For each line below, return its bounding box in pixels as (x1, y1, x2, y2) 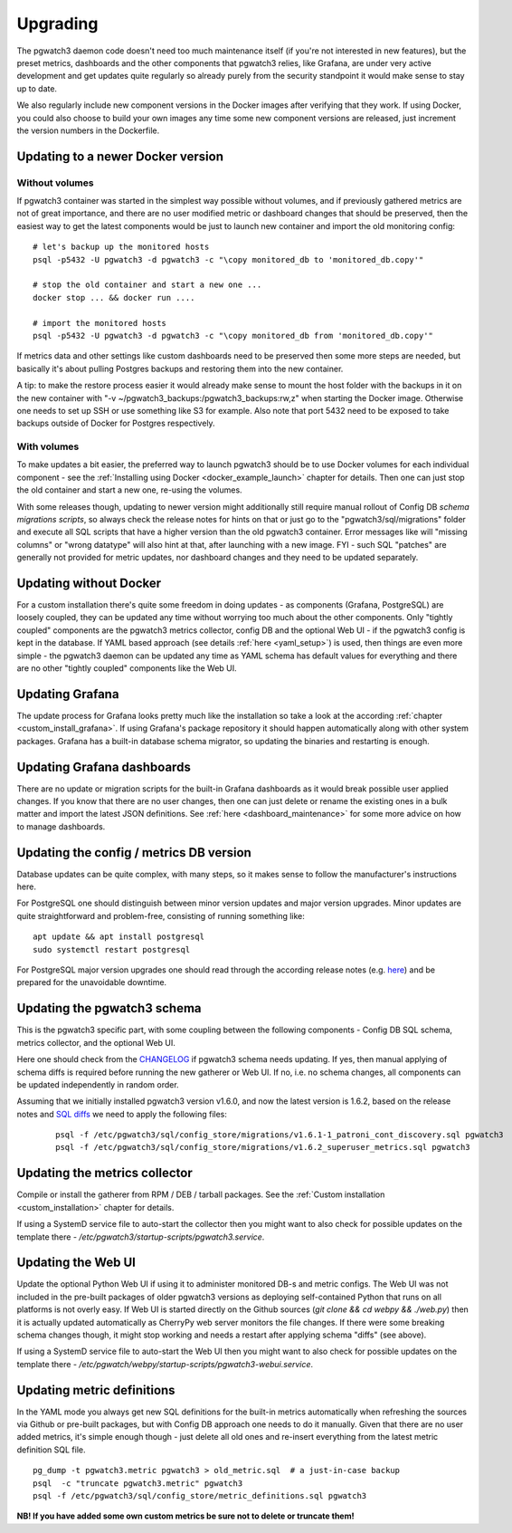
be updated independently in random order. (16, 1078, 180, 1090)
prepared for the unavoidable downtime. (16, 977, 167, 988)
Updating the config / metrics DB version (16, 845, 252, 860)
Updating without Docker (16, 575, 162, 590)
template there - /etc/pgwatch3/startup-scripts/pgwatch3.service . (16, 1231, 265, 1242)
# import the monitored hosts (33, 318, 167, 328)
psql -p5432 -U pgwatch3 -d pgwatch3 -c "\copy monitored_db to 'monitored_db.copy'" (33, 254, 424, 264)
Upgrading (16, 14, 99, 34)
